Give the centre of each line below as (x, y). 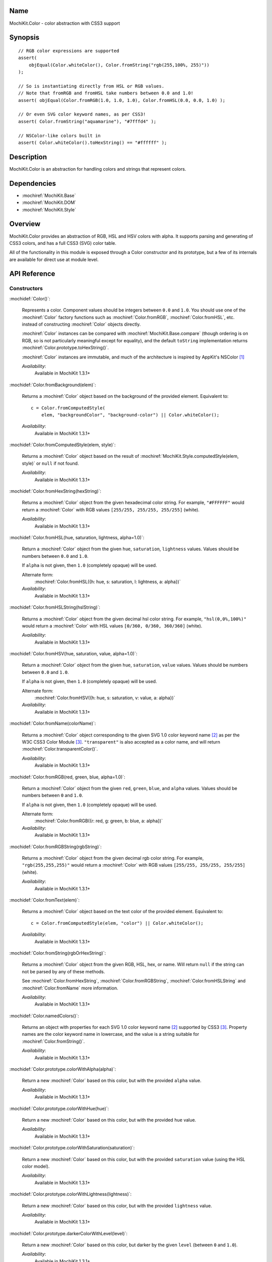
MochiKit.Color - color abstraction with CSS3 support (65, 23)
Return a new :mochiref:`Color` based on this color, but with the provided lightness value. (117, 1205)
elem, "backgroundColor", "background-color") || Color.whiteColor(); (130, 415)
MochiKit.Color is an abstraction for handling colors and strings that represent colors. (98, 169)
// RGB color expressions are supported (69, 51)
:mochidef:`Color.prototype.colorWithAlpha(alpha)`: (62, 1069)
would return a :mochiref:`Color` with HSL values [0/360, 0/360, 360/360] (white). (112, 625)
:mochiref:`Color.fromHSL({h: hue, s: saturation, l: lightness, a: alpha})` (108, 582)
